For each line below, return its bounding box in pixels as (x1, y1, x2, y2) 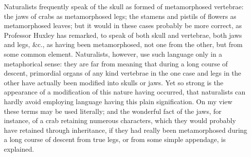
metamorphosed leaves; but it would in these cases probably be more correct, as (4, 20, 242, 31)
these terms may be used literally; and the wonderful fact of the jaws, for (4, 106, 222, 116)
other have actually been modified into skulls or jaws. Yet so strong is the (4, 77, 223, 87)
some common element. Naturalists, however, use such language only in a (4, 48, 222, 59)
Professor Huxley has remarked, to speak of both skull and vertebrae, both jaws (4, 30, 242, 40)
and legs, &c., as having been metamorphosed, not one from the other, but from (4, 39, 243, 49)
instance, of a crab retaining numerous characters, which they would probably (4, 115, 236, 126)
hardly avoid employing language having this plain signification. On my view (4, 96, 233, 106)
